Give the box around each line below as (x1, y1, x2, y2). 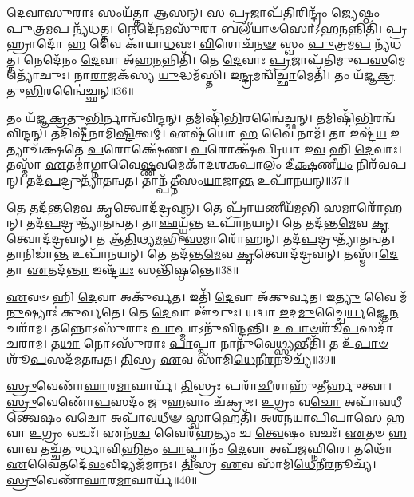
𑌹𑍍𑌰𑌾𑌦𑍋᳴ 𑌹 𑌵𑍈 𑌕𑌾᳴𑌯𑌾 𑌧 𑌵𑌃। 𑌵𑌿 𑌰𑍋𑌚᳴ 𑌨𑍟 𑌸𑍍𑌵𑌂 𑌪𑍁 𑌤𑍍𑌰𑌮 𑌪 (6, 35, 371, 52)
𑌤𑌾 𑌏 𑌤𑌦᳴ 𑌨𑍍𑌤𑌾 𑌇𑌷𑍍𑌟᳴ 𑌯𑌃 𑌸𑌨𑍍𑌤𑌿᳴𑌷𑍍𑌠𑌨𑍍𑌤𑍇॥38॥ (6, 260, 239, 277)
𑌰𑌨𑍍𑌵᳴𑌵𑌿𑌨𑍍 (373, 109, 396, 125)
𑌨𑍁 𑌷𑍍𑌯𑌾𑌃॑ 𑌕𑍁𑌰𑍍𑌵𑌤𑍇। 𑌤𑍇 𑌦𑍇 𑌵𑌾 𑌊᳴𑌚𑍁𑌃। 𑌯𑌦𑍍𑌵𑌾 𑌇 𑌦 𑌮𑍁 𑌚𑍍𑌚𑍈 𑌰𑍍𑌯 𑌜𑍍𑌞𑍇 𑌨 (6, 304, 399, 320)
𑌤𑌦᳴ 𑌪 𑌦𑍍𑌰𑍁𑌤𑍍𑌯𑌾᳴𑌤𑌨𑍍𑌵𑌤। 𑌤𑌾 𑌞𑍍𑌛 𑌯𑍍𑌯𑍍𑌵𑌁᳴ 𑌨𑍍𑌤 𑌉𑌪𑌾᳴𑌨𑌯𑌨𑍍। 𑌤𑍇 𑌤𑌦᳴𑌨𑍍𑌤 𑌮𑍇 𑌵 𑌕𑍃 (26, 214, 389, 231)
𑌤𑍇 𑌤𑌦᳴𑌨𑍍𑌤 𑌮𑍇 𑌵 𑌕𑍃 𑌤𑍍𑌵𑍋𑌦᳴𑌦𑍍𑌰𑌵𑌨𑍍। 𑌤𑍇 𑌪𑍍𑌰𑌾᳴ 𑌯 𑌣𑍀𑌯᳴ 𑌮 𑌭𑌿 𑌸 (6, 198, 342, 215)
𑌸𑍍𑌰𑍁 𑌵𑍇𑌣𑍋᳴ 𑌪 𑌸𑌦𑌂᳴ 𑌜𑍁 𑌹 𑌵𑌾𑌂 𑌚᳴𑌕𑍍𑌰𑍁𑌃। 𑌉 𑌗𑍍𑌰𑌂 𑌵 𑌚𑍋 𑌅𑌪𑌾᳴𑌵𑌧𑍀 (6, 393, 403, 410)
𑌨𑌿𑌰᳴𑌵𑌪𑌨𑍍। (356, 156, 407, 173)
